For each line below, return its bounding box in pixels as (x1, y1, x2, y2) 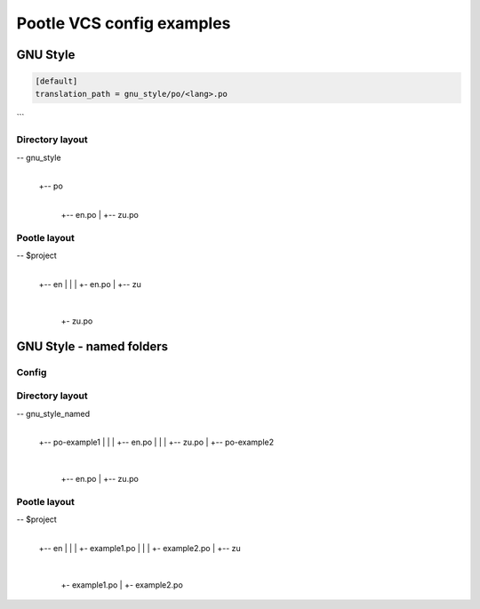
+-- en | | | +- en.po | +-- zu (38, 279, 141, 290)
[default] (35, 76, 78, 86)
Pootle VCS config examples (16, 13, 231, 33)
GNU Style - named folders (16, 339, 169, 354)
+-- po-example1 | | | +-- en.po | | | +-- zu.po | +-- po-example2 (38, 437, 275, 448)
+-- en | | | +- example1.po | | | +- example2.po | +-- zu (38, 543, 242, 554)
